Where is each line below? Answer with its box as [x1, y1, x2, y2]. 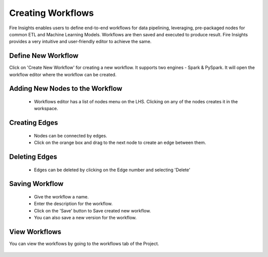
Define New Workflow [9, 52, 79, 60]
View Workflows [9, 228, 62, 236]
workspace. [34, 106, 58, 112]
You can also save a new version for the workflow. [34, 215, 137, 221]
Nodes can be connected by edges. [34, 132, 108, 138]
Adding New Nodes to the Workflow [9, 84, 123, 93]
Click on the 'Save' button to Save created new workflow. [34, 207, 151, 213]
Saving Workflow [9, 180, 64, 188]
